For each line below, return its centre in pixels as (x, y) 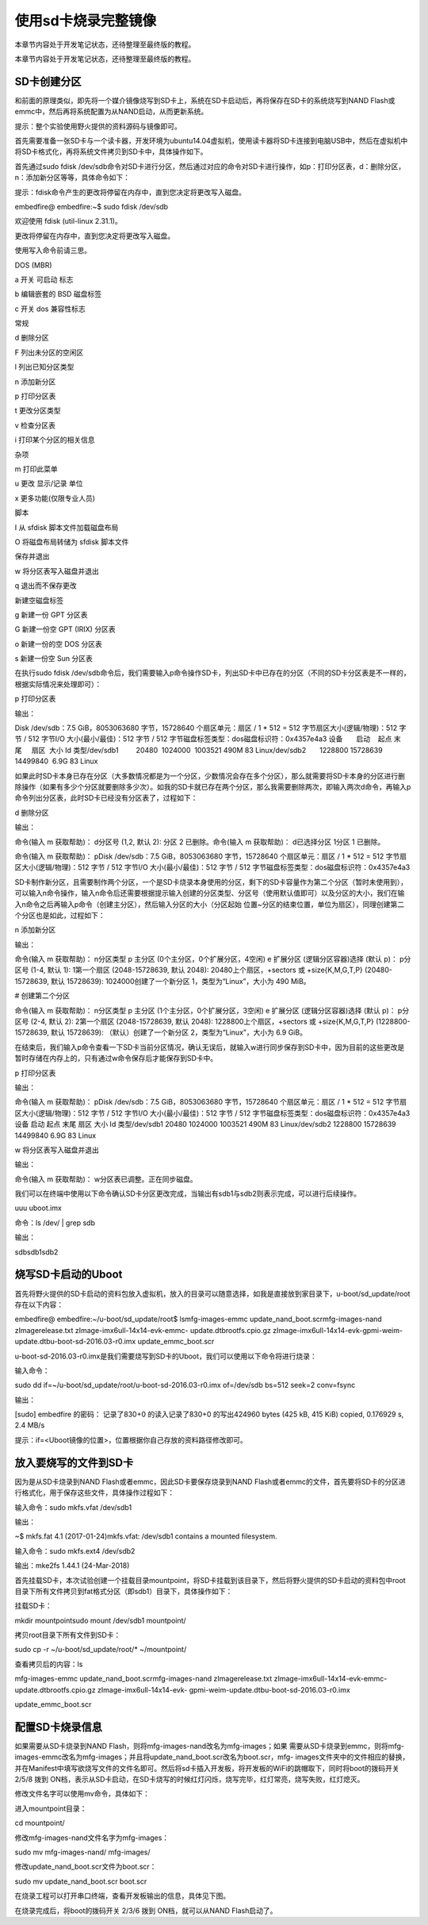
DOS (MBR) (33, 265)
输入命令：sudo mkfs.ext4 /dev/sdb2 (75, 1550)
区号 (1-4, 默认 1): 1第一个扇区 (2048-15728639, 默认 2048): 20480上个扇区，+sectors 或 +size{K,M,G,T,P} (189, 970)
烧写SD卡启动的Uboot (69, 1275)
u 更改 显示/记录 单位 (49, 483)
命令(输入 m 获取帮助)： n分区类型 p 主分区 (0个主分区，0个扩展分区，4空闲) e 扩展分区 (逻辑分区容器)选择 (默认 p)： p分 (213, 959)
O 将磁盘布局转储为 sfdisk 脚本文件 (72, 542)
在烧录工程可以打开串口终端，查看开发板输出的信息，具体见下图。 (122, 1896)
